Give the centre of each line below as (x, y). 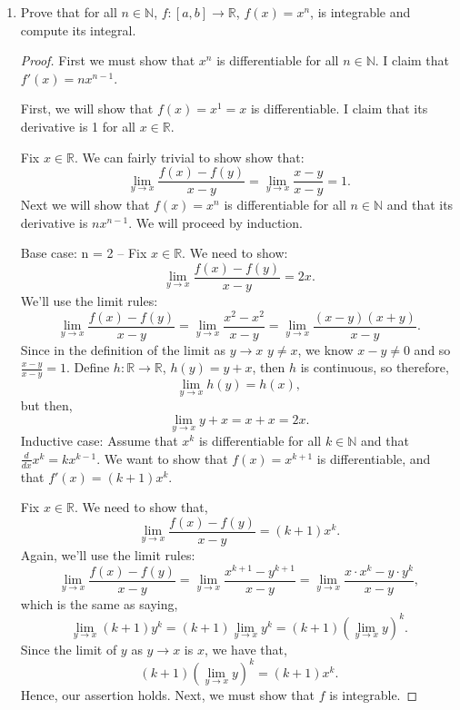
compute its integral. (78, 30)
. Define (88, 367)
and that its (420, 205)
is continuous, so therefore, (375, 367)
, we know (325, 349)
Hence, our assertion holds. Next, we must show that (167, 694)
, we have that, (245, 649)
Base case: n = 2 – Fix (84, 253)
